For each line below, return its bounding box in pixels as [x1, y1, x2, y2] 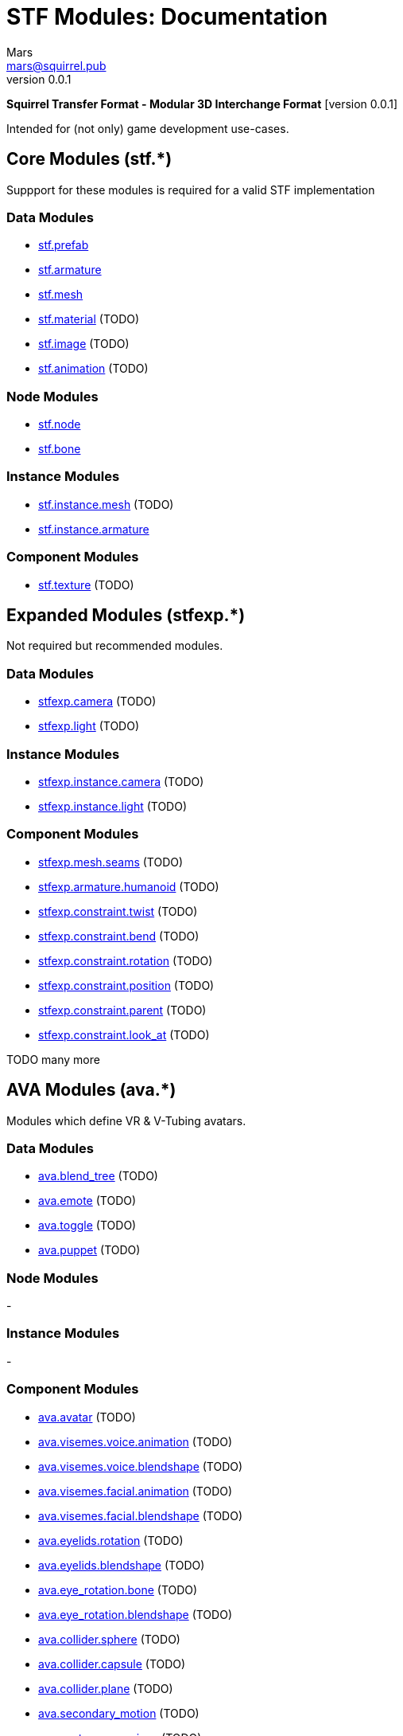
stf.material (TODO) [38, 312, 140, 326]
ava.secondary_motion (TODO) [38, 1706, 200, 1720]
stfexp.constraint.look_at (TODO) [38, 1027, 210, 1042]
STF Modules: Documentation [6, 3, 328, 30]
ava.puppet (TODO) [38, 1243, 141, 1257]
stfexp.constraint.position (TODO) [38, 978, 215, 992]
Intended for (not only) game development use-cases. [6, 121, 289, 135]
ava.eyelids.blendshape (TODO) [38, 1558, 205, 1572]
